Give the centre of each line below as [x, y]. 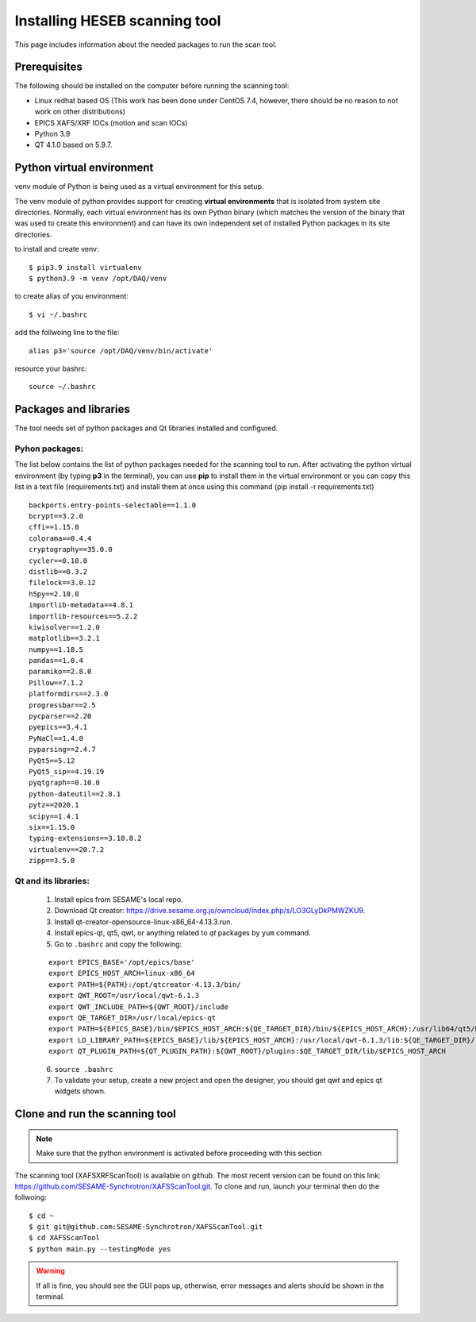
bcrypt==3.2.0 [56, 516]
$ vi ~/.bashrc [58, 314]
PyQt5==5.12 [52, 761]
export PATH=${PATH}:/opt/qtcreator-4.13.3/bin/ [145, 984]
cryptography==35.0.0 [71, 549]
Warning [50, 1271]
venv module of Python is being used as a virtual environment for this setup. [139, 187]
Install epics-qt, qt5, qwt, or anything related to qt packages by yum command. [182, 933]
